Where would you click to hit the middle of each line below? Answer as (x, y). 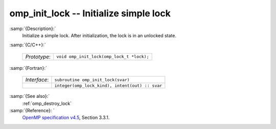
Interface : (37, 80)
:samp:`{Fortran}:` (28, 68)
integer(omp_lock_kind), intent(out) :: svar (108, 86)
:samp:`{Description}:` (33, 29)
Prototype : (38, 57)
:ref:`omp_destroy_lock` (47, 103)
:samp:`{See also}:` (30, 96)
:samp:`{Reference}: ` (32, 110)
